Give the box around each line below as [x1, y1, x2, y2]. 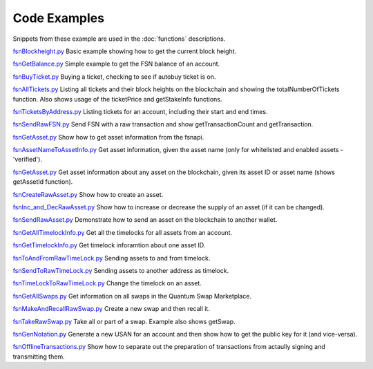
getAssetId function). [12, 178, 73, 186]
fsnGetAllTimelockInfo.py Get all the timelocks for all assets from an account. [12, 228, 233, 236]
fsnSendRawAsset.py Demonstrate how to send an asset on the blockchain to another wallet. [12, 216, 278, 224]
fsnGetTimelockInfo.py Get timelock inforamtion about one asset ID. [12, 241, 206, 249]
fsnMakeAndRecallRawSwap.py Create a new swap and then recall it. [12, 305, 210, 313]
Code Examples [12, 10, 105, 26]
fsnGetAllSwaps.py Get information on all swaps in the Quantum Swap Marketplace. [12, 292, 252, 300]
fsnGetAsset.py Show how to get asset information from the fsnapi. [12, 133, 204, 141]
